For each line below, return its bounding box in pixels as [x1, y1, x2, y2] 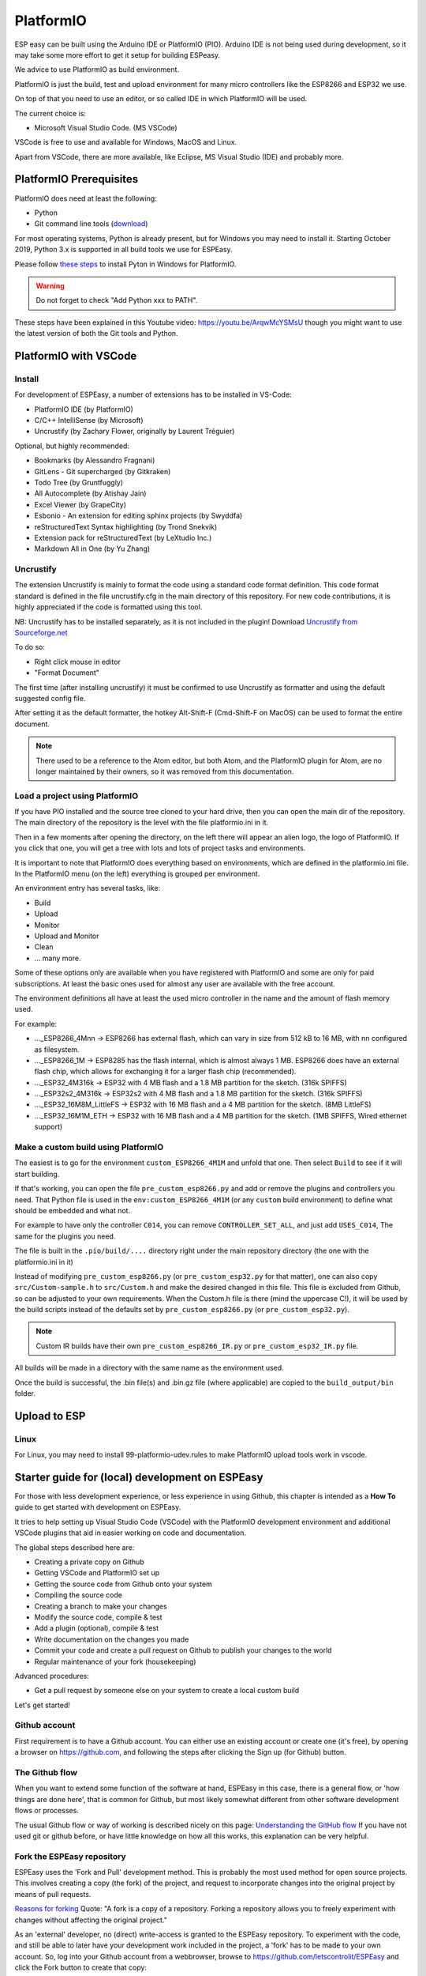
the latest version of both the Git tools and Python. [14, 329, 178, 338]
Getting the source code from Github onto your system [34, 1579, 212, 1589]
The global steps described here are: [14, 1542, 135, 1552]
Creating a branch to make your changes [34, 1601, 167, 1611]
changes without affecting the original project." [14, 1915, 167, 1925]
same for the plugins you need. [14, 1231, 116, 1241]
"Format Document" [34, 668, 100, 677]
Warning [35, 281, 65, 290]
